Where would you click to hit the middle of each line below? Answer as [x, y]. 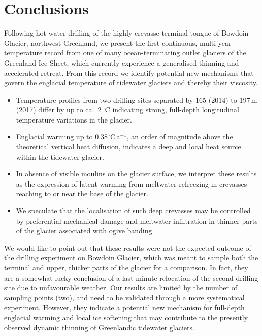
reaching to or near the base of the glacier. [82, 193]
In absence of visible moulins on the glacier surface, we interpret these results [136, 174]
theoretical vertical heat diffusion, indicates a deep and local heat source [128, 147]
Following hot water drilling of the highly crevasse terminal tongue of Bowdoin [126, 33]
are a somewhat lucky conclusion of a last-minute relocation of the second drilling [131, 277]
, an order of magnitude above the [180, 136]
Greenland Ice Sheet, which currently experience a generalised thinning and [122, 62]
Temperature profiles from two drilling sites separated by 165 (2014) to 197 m [137, 99]
